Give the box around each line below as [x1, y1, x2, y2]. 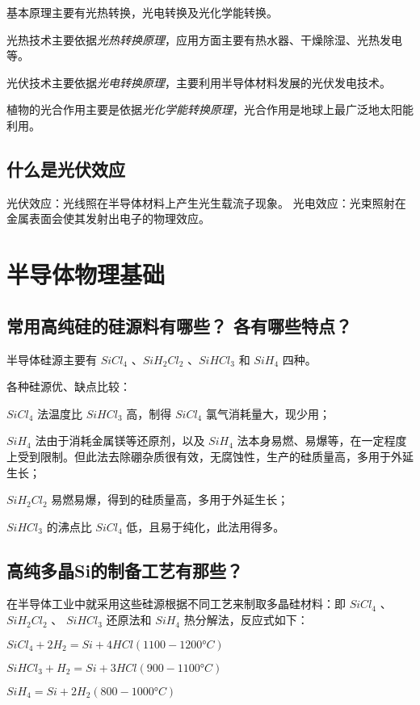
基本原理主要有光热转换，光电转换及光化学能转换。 [6, 4, 278, 20]
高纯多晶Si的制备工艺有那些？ [6, 557, 244, 582]
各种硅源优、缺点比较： [6, 378, 131, 395]
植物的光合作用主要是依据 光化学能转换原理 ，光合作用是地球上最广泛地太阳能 [6, 101, 414, 118]
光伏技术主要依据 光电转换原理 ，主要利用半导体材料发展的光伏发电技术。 [6, 73, 391, 90]
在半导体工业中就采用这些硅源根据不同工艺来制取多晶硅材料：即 [6, 595, 346, 612]
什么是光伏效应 [6, 156, 125, 181]
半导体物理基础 [6, 258, 166, 291]
